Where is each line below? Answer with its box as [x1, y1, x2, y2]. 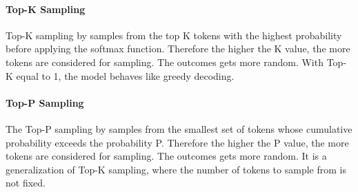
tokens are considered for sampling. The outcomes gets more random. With [6, 54, 324, 69]
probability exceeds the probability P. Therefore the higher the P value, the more [6, 135, 349, 149]
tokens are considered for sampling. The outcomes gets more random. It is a [6, 149, 327, 163]
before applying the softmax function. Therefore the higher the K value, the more [6, 41, 350, 56]
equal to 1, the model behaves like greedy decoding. [16, 68, 235, 83]
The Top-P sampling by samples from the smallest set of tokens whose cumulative [6, 121, 352, 136]
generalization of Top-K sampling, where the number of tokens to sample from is [6, 162, 346, 176]
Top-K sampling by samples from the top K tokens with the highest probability [6, 28, 342, 42]
